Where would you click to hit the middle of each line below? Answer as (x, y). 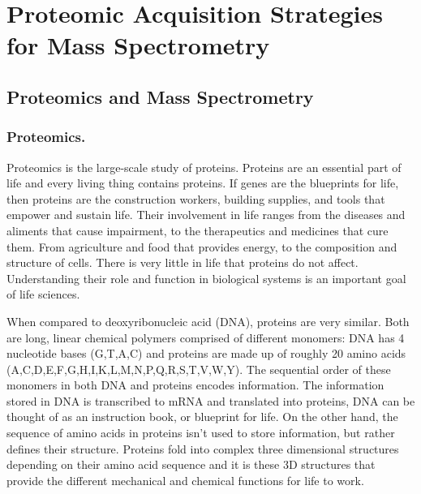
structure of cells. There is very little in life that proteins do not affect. (183, 262)
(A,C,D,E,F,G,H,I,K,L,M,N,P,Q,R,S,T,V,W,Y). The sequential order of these (199, 369)
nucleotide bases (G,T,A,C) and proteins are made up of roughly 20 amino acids (206, 353)
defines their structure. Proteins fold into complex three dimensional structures (203, 448)
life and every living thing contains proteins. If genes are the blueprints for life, (203, 183)
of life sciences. (43, 294)
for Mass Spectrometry (138, 45)
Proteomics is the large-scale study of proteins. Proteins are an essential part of (204, 167)
